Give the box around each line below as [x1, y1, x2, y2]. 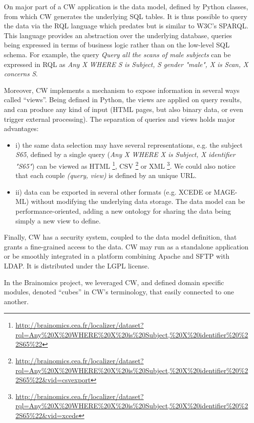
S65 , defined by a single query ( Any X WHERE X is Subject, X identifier [15, 149, 235, 159]
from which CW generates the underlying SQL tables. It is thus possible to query [4, 11, 248, 21]
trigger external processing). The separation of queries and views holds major [4, 113, 235, 124]
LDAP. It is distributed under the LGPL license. [4, 260, 149, 270]
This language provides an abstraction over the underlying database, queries [4, 30, 232, 40]
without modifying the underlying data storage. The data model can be [31, 196, 245, 206]
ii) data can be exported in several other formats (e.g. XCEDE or [15, 186, 212, 197]
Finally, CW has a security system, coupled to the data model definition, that [4, 232, 237, 242]
